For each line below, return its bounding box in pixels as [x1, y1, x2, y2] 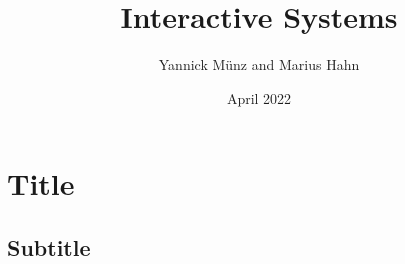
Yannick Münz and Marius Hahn [158, 54, 360, 75]
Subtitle [7, 231, 91, 262]
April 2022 [226, 87, 292, 108]
